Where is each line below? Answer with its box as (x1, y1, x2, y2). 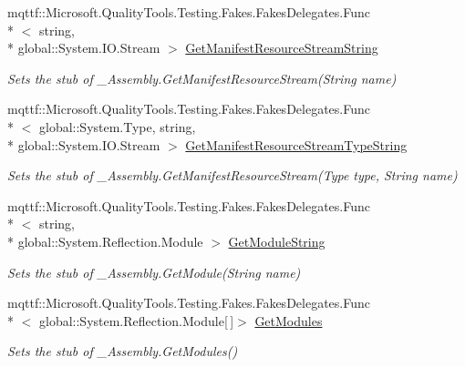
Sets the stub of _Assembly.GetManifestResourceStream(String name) (7, 68, 397, 87)
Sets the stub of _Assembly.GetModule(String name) (7, 262, 301, 281)
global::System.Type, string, (38, 117, 196, 136)
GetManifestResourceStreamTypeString (185, 135, 408, 154)
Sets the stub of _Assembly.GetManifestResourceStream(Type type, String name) (7, 166, 458, 185)
